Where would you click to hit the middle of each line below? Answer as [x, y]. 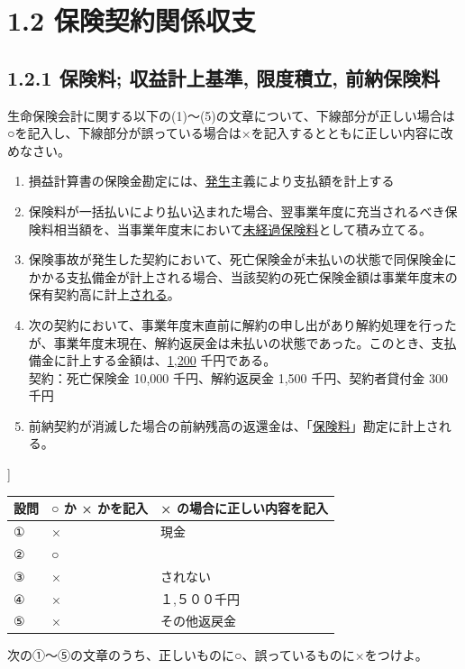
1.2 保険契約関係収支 [132, 20]
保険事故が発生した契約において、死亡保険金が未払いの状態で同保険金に [242, 259]
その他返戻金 [199, 621]
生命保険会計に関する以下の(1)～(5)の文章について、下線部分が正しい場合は [231, 115]
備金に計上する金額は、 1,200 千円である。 [152, 360]
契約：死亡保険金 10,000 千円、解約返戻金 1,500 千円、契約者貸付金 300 [238, 377]
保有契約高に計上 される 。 [104, 294]
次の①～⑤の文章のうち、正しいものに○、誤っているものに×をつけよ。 [218, 655]
